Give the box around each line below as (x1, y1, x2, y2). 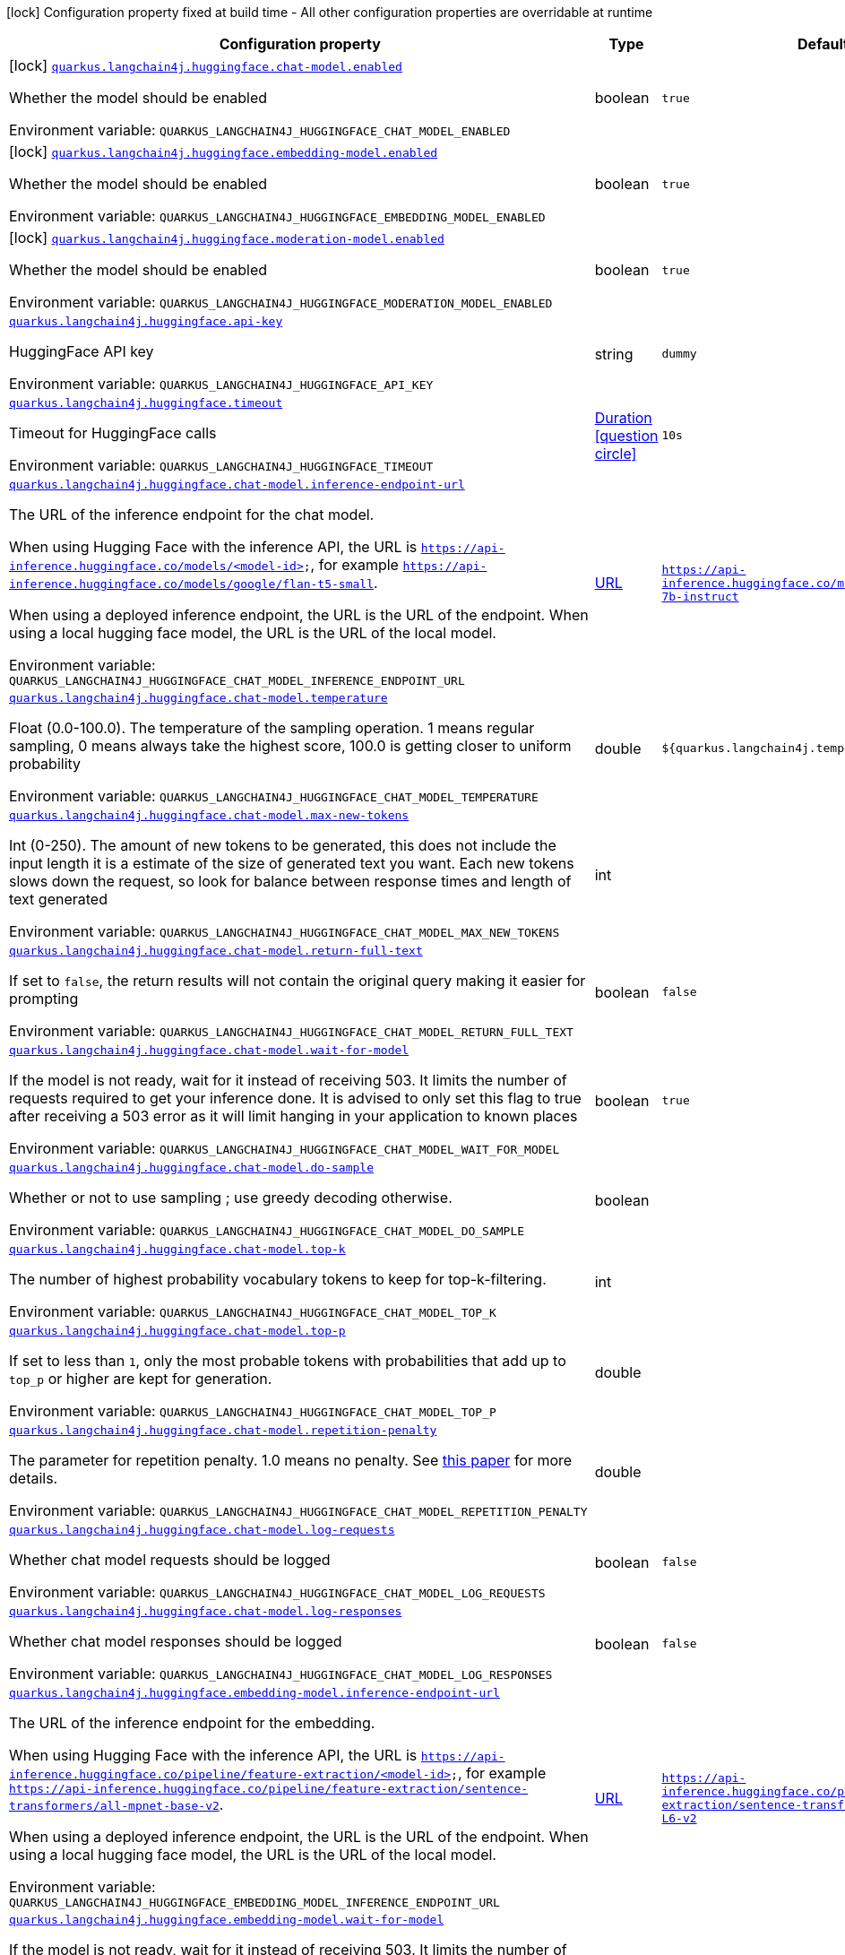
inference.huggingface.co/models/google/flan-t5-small (9, 577, 374, 591)
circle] (594, 444, 637, 463)
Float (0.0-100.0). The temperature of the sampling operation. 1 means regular (9, 719, 535, 737)
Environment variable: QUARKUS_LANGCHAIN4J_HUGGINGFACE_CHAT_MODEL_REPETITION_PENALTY (9, 1501, 588, 1519)
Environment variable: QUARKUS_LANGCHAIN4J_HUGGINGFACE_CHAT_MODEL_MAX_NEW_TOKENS (9, 922, 560, 940)
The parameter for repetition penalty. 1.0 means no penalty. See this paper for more (9, 1451, 573, 1469)
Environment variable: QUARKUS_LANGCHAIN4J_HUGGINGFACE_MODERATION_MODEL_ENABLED (9, 293, 553, 311)
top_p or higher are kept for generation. (9, 1370, 272, 1388)
